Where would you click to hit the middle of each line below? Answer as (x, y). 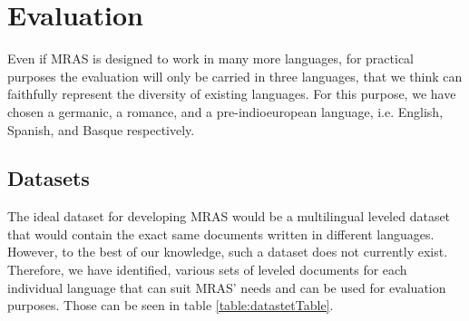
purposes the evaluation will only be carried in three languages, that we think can (235, 76)
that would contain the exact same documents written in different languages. (221, 233)
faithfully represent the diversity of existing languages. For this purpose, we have (232, 94)
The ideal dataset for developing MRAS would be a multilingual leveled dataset (229, 216)
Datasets (49, 178)
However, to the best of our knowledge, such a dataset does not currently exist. (228, 252)
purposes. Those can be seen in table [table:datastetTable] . (171, 305)
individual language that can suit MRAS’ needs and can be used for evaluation (227, 287)
